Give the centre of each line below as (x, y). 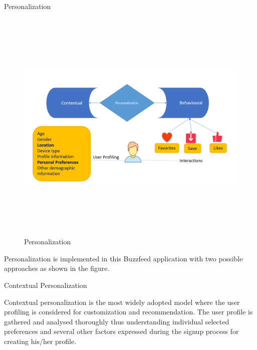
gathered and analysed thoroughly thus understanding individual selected (117, 321)
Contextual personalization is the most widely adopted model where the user (122, 302)
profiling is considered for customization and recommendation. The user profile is (128, 312)
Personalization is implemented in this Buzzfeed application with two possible (123, 258)
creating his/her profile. (40, 341)
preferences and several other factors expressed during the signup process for (121, 331)
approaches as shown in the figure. (57, 268)
